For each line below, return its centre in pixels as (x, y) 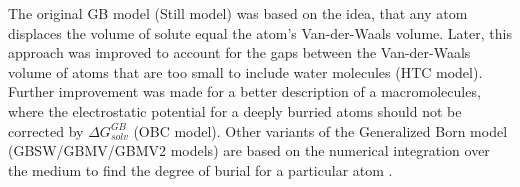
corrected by (46, 130)
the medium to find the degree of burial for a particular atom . (200, 169)
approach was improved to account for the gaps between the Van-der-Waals (239, 52)
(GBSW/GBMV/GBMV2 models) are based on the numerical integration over (249, 150)
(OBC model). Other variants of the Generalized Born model (320, 130)
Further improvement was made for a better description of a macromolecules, (244, 91)
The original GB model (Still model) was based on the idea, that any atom (238, 13)
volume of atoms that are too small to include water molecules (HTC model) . (245, 71)
